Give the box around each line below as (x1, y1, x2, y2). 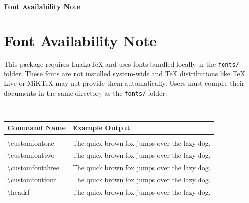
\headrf (7, 186, 30, 197)
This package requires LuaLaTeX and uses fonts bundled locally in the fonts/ (4, 58, 239, 69)
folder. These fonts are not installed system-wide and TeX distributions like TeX (4, 68, 246, 78)
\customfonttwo (7, 150, 55, 160)
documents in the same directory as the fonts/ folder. (4, 87, 167, 98)
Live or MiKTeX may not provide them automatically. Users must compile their (4, 77, 245, 88)
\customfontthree (7, 162, 59, 173)
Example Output (72, 123, 130, 133)
